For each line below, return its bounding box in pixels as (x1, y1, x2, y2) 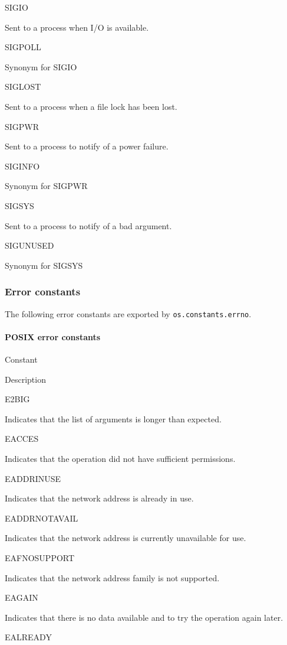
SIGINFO (5, 159, 40, 172)
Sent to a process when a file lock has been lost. (5, 100, 177, 112)
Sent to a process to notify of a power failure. (5, 140, 169, 152)
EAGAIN (5, 591, 38, 604)
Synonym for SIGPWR (5, 180, 88, 192)
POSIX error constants (5, 330, 101, 343)
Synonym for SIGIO (5, 60, 77, 73)
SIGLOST (5, 80, 41, 93)
